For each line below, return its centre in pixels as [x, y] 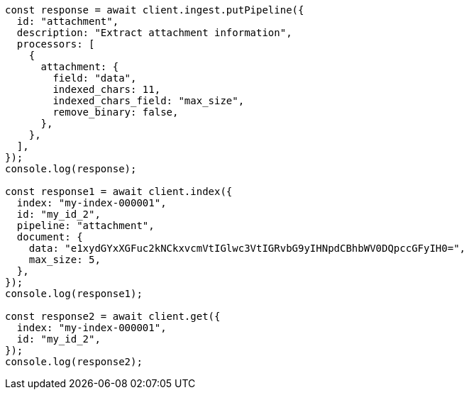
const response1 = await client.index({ [119, 191]
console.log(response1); [74, 294]
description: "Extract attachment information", [154, 33]
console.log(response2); [74, 362]
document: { [50, 237]
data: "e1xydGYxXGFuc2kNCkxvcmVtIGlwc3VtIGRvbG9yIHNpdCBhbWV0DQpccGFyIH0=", [247, 248]
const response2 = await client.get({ [113, 316]
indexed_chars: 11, [107, 89]
